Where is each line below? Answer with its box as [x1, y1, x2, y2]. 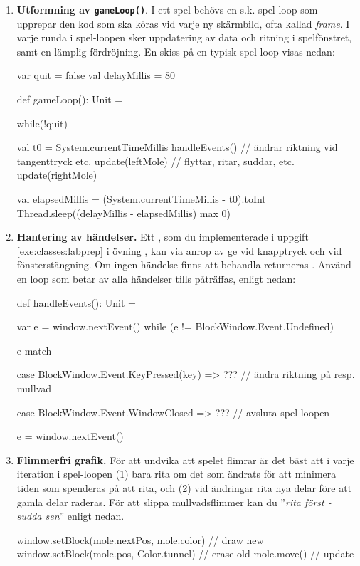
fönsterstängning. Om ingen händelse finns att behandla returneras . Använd [16, 257, 351, 272]
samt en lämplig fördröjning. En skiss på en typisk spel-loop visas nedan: [16, 43, 335, 58]
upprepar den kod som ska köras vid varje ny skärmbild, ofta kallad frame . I [16, 16, 350, 31]
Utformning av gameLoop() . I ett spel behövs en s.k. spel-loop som [16, 2, 318, 16]
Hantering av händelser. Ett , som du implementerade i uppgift [16, 229, 309, 244]
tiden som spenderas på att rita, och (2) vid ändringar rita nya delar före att [16, 480, 352, 495]
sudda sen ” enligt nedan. [16, 508, 125, 523]
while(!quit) [16, 115, 68, 130]
